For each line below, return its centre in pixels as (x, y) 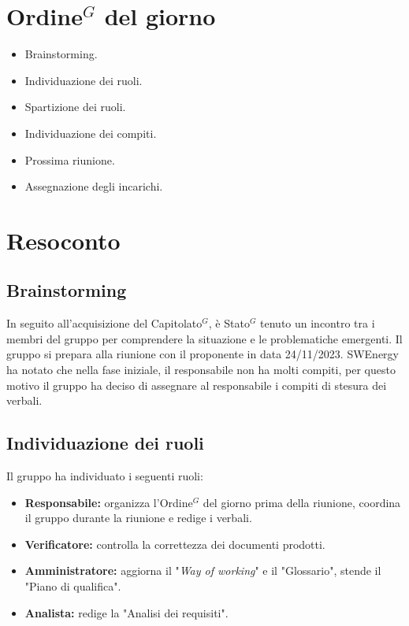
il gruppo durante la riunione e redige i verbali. (138, 518)
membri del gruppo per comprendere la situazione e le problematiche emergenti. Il (204, 338)
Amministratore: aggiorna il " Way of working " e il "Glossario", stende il (203, 570)
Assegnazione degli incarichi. (94, 186)
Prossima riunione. (70, 159)
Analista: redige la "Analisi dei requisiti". (126, 612)
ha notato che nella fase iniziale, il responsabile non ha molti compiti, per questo (201, 370)
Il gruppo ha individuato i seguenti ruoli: (105, 476)
